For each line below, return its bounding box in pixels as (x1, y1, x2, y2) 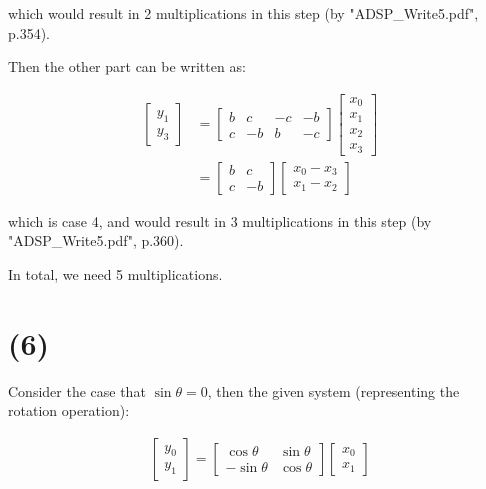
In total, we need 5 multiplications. (8, 263, 223, 284)
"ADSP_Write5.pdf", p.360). (8, 230, 184, 251)
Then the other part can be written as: (8, 56, 246, 77)
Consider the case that (8, 380, 146, 401)
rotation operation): (8, 400, 130, 421)
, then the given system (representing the (207, 380, 460, 401)
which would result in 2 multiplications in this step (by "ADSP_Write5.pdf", (8, 3, 479, 23)
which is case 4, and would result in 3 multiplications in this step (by (8, 210, 432, 231)
